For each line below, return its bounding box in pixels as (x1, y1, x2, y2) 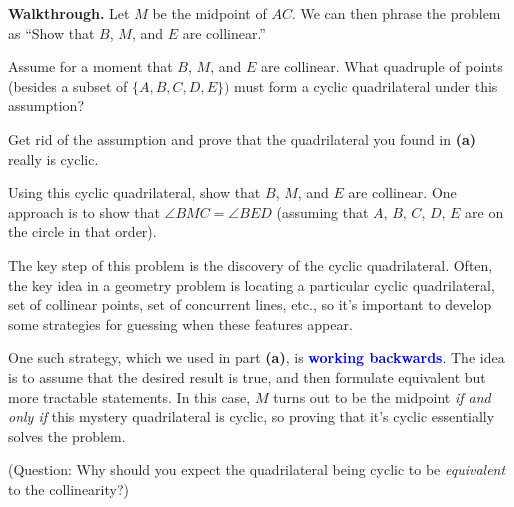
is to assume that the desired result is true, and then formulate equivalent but (8, 366, 486, 387)
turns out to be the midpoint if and (273, 386, 491, 407)
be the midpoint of (152, 3, 267, 23)
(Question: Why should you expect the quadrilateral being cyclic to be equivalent (8, 459, 506, 480)
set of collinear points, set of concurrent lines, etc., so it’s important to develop (8, 294, 492, 315)
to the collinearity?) (8, 478, 129, 499)
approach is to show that (8, 201, 160, 222)
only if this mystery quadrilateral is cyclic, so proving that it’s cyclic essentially (8, 406, 495, 427)
